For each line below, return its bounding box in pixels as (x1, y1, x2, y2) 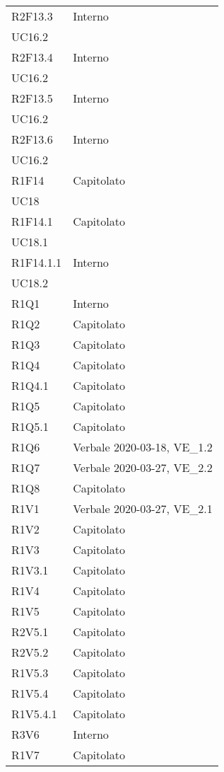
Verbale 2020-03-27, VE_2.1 (73, 500, 213, 517)
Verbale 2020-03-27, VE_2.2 (73, 459, 213, 476)
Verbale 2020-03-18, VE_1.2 (73, 439, 213, 455)
